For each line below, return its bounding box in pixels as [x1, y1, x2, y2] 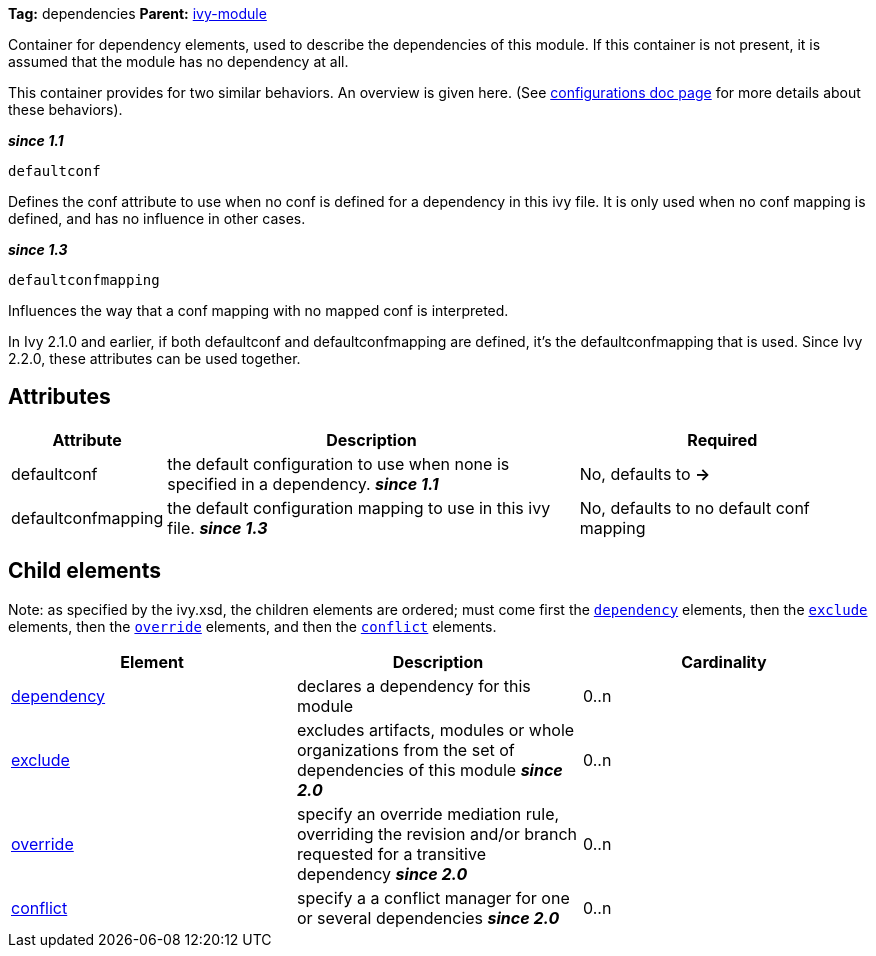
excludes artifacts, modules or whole [296, 719, 575, 740]
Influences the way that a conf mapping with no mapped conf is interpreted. [8, 302, 509, 319]
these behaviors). [8, 101, 123, 118]
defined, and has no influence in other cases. [8, 210, 306, 227]
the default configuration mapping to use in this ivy [167, 497, 551, 518]
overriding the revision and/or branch [296, 823, 578, 844]
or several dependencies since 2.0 [296, 907, 560, 928]
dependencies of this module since [296, 759, 563, 780]
